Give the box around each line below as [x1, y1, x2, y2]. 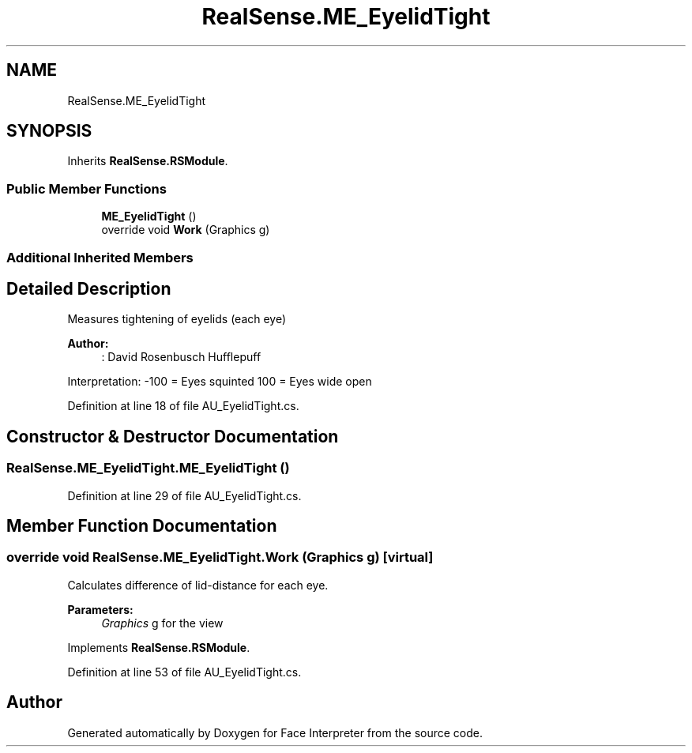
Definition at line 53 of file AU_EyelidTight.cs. [67, 665, 302, 679]
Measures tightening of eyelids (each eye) [67, 312, 287, 326]
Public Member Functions [6, 180, 167, 197]
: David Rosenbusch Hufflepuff [101, 350, 261, 364]
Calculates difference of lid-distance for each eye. [67, 578, 329, 592]
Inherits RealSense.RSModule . [67, 154, 228, 168]
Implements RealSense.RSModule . [67, 640, 250, 654]
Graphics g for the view [101, 616, 224, 630]
